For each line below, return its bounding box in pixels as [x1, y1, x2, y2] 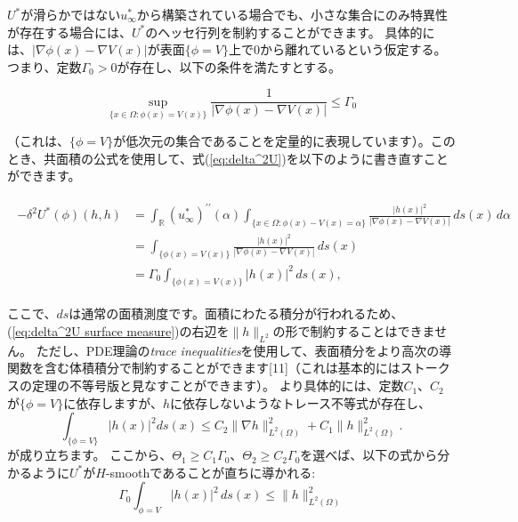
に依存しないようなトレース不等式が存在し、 [170, 393, 432, 412]
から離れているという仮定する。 [259, 40, 447, 59]
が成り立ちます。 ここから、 [7, 446, 173, 464]
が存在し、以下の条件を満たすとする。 [117, 57, 342, 76]
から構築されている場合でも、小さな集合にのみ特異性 [136, 5, 449, 23]
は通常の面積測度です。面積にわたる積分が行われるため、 [69, 304, 404, 323]
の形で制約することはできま [272, 322, 435, 341]
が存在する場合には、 [7, 22, 132, 41]
